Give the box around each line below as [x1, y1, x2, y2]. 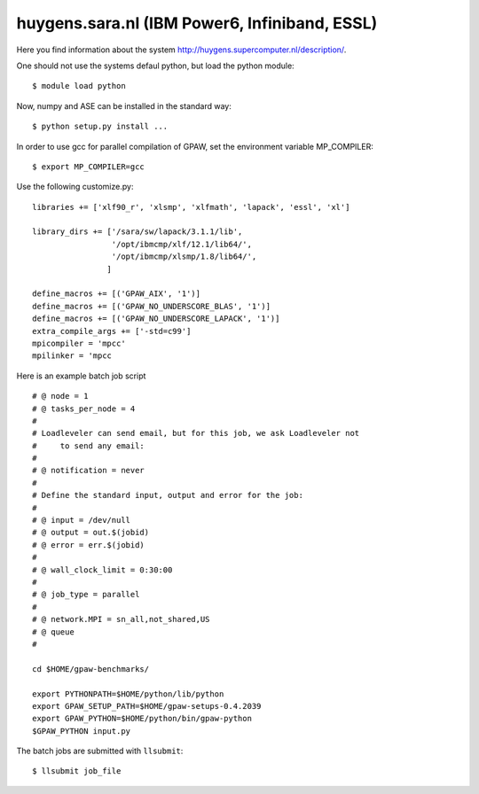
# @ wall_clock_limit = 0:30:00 [32, 564, 173, 575]
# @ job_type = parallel [32, 589, 140, 600]
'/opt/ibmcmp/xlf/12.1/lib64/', [111, 239, 253, 249]
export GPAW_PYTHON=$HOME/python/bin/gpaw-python [32, 713, 253, 724]
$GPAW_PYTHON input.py [32, 726, 131, 736]
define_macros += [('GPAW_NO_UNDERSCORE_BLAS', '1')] [32, 301, 271, 311]
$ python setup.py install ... [32, 121, 169, 132]
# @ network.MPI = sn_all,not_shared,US [32, 614, 210, 625]
